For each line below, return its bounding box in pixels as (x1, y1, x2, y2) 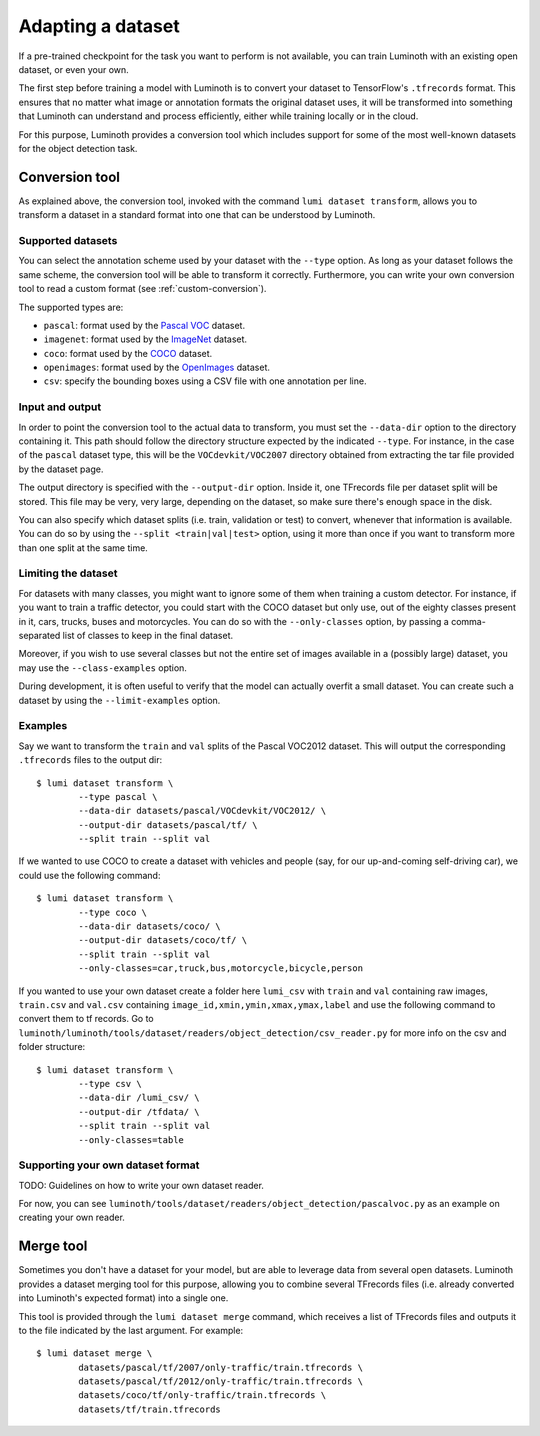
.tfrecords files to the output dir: (18, 754, 163, 766)
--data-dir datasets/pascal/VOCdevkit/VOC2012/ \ (78, 805, 327, 817)
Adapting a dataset (18, 15, 180, 37)
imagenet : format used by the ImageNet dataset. (43, 333, 248, 345)
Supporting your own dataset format (18, 1158, 200, 1172)
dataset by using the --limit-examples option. (18, 694, 221, 706)
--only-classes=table (78, 1134, 185, 1145)
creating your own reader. (18, 1211, 125, 1224)
